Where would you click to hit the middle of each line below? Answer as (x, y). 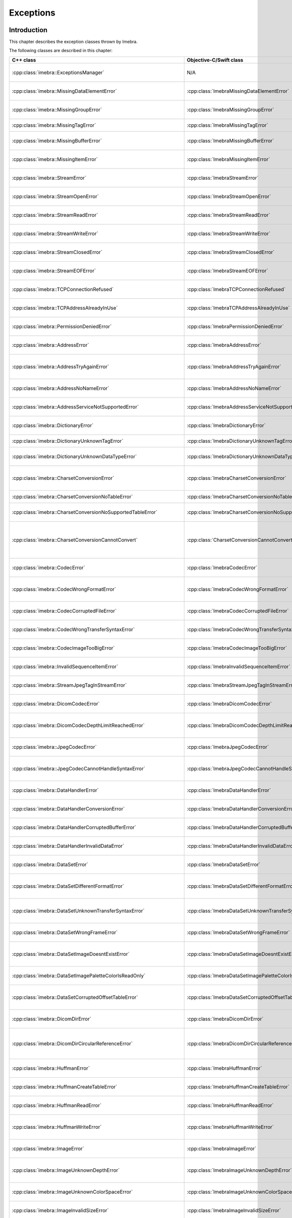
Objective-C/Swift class (215, 60)
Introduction (28, 30)
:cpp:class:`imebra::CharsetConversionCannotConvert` (75, 540)
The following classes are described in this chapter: (61, 51)
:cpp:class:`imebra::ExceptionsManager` (58, 72)
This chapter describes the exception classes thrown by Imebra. (73, 42)
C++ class (24, 60)
